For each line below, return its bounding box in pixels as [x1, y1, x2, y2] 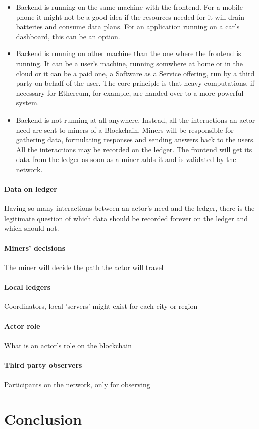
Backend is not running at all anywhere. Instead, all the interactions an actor [16, 114, 255, 125]
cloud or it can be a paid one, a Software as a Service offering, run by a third [16, 68, 255, 78]
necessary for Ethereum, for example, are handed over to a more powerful [16, 87, 244, 98]
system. [16, 97, 39, 108]
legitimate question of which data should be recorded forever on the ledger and [4, 212, 248, 223]
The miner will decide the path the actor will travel [4, 261, 164, 272]
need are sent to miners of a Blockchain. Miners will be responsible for [16, 124, 234, 135]
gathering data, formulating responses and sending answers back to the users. [16, 134, 255, 145]
